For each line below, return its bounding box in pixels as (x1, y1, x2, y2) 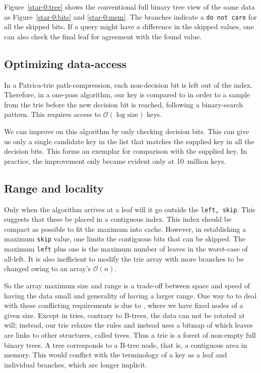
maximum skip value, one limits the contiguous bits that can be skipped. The (4, 233, 245, 244)
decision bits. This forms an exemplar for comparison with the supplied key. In (4, 146, 247, 156)
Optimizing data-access (4, 55, 127, 71)
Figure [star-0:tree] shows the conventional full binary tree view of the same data (4, 2, 255, 12)
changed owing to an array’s (4, 263, 91, 274)
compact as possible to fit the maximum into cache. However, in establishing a (4, 223, 246, 234)
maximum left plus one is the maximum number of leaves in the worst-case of (4, 243, 248, 254)
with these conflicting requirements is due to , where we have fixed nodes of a (4, 300, 243, 310)
